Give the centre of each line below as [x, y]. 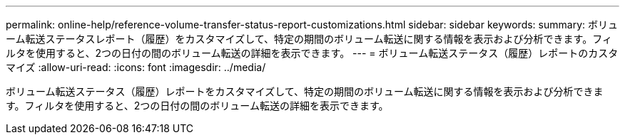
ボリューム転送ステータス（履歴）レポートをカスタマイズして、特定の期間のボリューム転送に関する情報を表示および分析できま [305, 91]
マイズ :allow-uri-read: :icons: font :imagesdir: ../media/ [136, 67]
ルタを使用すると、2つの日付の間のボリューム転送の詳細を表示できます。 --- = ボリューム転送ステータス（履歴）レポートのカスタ [312, 53]
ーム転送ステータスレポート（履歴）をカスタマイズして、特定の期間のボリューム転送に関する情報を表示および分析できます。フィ [309, 39]
